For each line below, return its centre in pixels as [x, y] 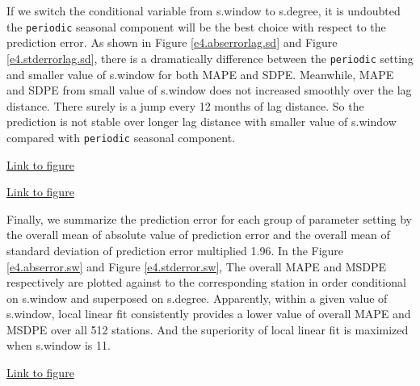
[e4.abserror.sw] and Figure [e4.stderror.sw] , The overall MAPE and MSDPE [197, 266]
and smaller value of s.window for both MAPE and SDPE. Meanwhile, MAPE [200, 74]
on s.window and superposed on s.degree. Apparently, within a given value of [197, 298]
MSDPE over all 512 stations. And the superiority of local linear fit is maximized [208, 329]
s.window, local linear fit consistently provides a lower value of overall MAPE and [209, 314]
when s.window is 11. [59, 345]
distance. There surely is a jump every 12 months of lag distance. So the [185, 105]
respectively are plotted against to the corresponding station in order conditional [206, 282]
